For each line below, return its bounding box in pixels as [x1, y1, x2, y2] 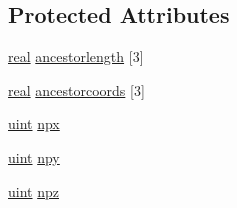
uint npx [8, 113, 60, 134]
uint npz [8, 180, 59, 201]
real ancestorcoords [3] [8, 79, 145, 100]
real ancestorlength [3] [8, 46, 144, 67]
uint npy [8, 146, 60, 167]
